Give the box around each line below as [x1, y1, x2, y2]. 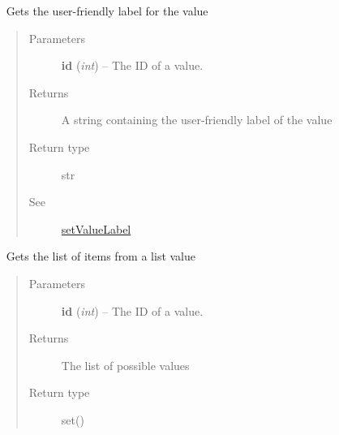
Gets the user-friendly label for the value [6, 2, 208, 19]
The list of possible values [61, 356, 190, 373]
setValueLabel [61, 220, 131, 237]
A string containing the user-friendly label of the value [61, 111, 333, 128]
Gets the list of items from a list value [6, 248, 196, 265]
